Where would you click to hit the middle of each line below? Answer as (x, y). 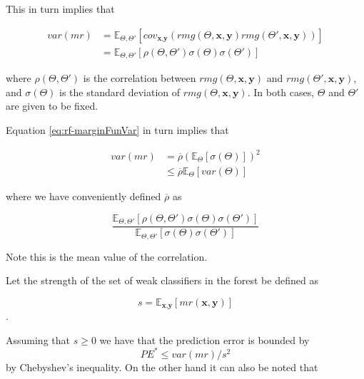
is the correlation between (140, 78)
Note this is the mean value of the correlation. (107, 256)
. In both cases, (281, 92)
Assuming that (38, 339)
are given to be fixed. (52, 106)
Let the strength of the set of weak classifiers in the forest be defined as (162, 280)
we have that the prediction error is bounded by (204, 339)
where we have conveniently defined (84, 196)
